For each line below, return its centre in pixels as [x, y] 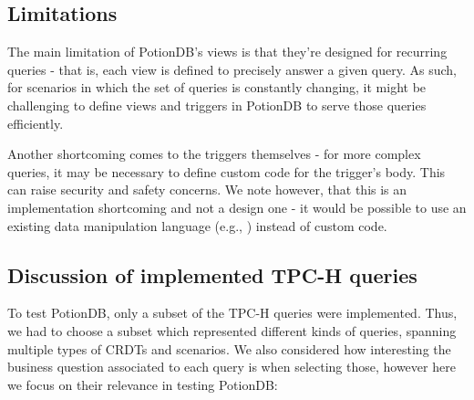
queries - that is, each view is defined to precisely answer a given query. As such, [232, 69]
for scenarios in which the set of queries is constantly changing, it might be [217, 87]
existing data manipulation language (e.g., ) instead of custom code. [197, 225]
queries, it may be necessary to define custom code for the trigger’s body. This [227, 171]
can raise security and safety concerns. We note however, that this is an [207, 189]
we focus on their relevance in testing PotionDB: [143, 384]
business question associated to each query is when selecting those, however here [232, 367]
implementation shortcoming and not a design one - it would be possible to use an [237, 207]
